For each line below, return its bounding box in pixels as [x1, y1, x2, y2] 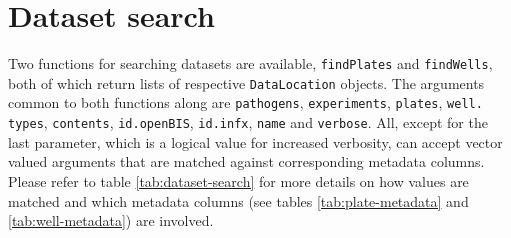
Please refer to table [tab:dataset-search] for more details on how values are [8, 170, 469, 191]
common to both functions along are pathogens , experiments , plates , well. [8, 92, 483, 113]
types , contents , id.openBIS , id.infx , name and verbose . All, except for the [8, 112, 488, 133]
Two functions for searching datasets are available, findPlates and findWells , [8, 53, 493, 74]
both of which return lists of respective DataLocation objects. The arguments [8, 72, 485, 93]
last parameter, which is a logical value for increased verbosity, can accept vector [8, 131, 503, 152]
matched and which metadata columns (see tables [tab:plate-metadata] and [8, 190, 469, 211]
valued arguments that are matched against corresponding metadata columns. [8, 151, 485, 172]
